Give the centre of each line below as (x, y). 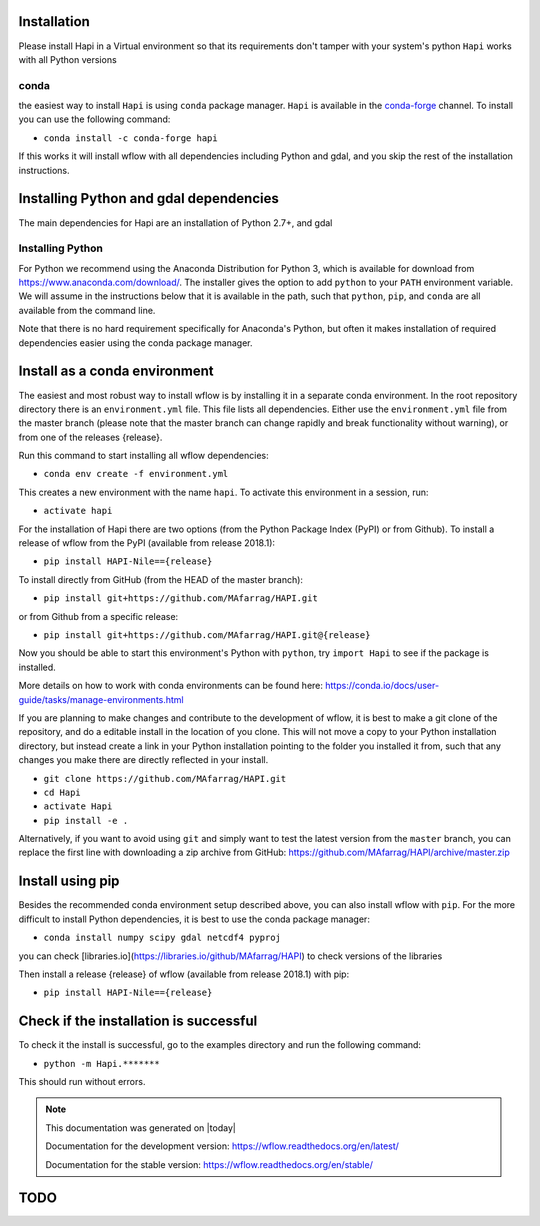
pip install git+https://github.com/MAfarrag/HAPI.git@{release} (207, 634)
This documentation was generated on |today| (141, 1127)
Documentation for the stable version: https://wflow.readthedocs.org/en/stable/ (209, 1164)
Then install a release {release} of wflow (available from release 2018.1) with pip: (184, 974)
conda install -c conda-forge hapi (131, 138)
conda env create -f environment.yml (136, 474)
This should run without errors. (82, 1081)
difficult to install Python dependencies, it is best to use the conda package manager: (194, 919)
